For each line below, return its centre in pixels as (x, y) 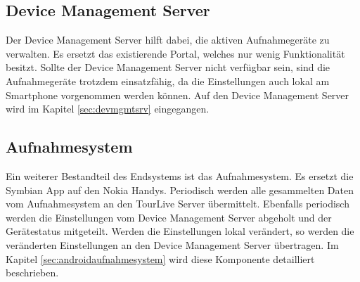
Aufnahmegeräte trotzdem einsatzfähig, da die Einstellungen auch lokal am (168, 81)
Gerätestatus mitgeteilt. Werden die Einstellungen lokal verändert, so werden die (180, 231)
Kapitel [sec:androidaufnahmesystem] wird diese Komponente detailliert (160, 258)
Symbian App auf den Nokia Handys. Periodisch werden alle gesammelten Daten (180, 190)
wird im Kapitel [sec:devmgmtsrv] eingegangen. (108, 109)
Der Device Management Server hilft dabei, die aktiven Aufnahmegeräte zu (168, 40)
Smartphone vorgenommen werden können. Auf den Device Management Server (178, 95)
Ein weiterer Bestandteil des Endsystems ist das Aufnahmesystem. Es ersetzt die (180, 175)
